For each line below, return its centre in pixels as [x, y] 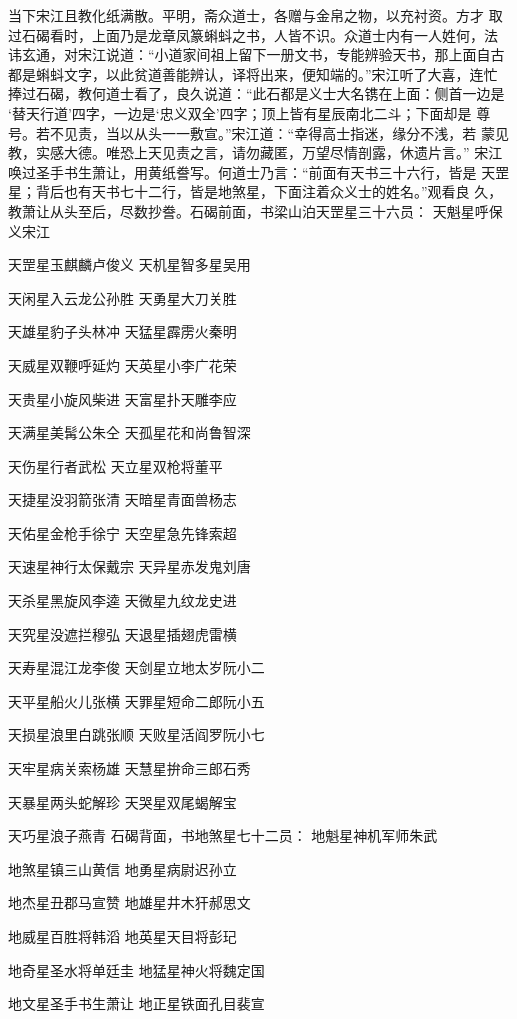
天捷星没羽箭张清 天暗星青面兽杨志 [122, 499]
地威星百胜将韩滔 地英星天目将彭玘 [122, 936]
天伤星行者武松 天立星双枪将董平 [115, 465]
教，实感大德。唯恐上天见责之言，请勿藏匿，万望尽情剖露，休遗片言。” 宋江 [255, 152]
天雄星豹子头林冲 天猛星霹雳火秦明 [122, 331]
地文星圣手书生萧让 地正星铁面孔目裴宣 [136, 1003]
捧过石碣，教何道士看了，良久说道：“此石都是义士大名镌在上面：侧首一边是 [256, 93]
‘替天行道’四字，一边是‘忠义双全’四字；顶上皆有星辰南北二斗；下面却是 [240, 112]
